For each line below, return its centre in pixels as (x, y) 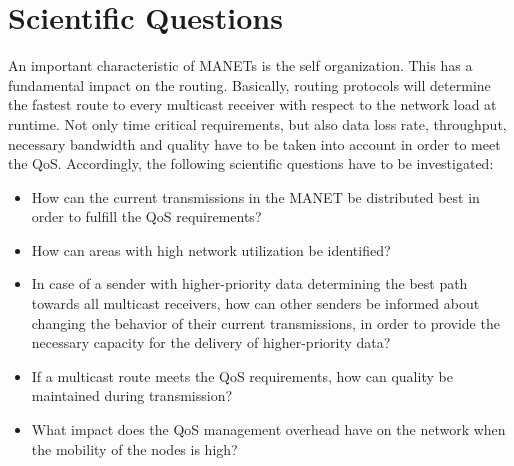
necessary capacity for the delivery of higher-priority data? (211, 342)
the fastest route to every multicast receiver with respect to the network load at (252, 104)
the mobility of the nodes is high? (134, 448)
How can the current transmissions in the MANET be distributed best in (255, 196)
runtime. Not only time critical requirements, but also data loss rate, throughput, (257, 123)
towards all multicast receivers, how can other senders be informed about (255, 303)
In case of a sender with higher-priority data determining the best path (249, 283)
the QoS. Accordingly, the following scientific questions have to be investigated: (251, 163)
